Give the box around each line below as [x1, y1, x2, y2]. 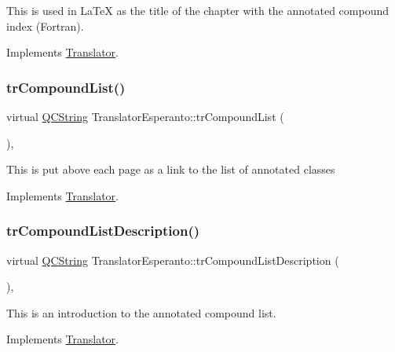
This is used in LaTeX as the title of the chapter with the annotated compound [6, 2, 390, 18]
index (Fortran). [6, 17, 84, 34]
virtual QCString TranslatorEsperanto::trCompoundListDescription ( [6, 251, 339, 268]
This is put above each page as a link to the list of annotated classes [6, 161, 335, 178]
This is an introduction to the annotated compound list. [6, 304, 276, 321]
